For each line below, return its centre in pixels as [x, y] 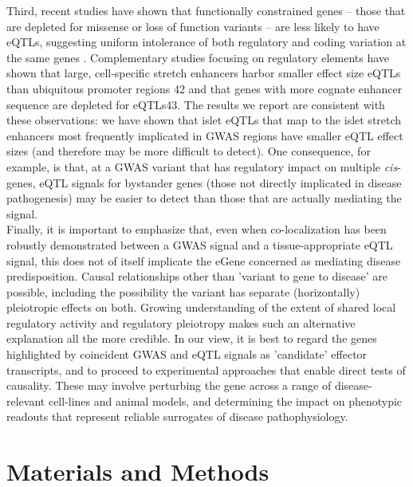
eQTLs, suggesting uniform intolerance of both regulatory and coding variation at [206, 42]
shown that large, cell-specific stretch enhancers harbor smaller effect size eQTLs [204, 73]
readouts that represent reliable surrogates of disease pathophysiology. [177, 416]
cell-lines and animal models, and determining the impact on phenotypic [225, 401]
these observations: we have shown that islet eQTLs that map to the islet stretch [204, 120]
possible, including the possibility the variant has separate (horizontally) [183, 291]
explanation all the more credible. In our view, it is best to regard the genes [192, 338]
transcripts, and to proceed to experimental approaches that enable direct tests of [206, 369]
